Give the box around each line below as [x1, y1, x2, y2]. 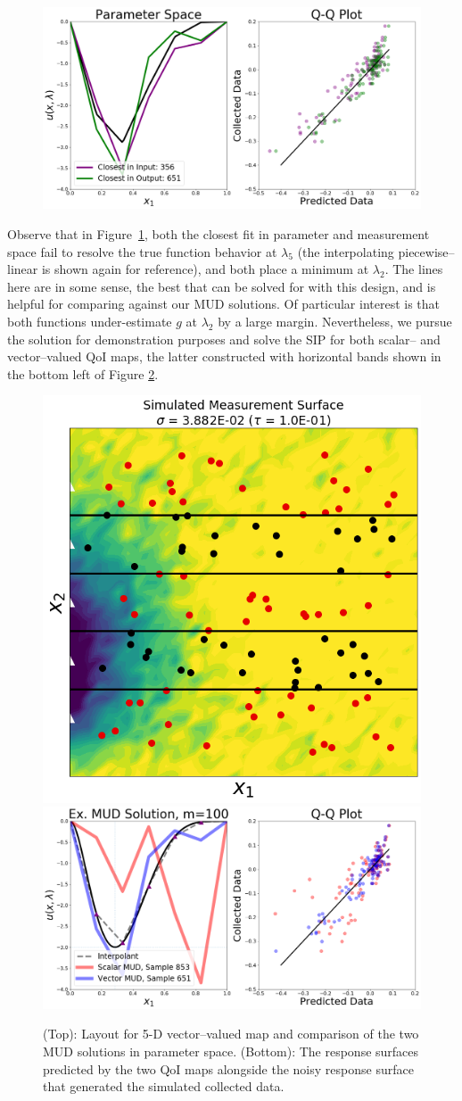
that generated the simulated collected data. [43, 1077, 285, 1096]
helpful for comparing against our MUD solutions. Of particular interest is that [7, 294, 441, 313]
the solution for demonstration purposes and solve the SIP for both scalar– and [7, 329, 441, 348]
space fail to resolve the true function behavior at [7, 242, 277, 261]
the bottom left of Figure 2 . [7, 364, 159, 383]
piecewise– [398, 242, 455, 261]
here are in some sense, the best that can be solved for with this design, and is [7, 277, 436, 295]
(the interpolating [297, 242, 394, 261]
